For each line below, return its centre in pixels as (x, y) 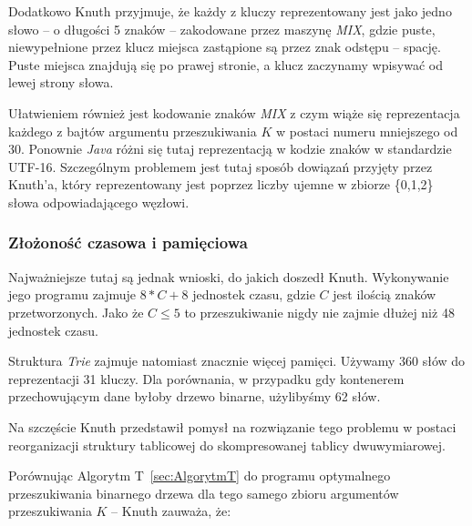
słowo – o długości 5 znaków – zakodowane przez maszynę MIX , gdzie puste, (222, 29)
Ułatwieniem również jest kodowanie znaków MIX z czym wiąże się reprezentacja (234, 112)
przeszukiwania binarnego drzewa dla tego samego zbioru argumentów (204, 493)
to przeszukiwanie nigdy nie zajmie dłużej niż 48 (319, 312)
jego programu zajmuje (72, 294)
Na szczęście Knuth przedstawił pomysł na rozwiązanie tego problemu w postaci (232, 426)
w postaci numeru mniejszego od (367, 131)
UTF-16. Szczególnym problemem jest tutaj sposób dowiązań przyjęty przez (221, 166)
